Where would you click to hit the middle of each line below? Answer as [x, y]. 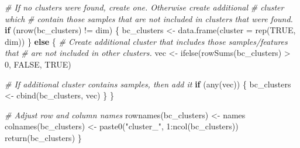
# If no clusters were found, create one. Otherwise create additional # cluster [144, 7]
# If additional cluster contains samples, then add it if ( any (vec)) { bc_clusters [148, 84]
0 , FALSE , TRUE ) [38, 64]
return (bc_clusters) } [43, 137]
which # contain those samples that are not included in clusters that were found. [149, 18]
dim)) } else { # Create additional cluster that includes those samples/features [146, 41]
